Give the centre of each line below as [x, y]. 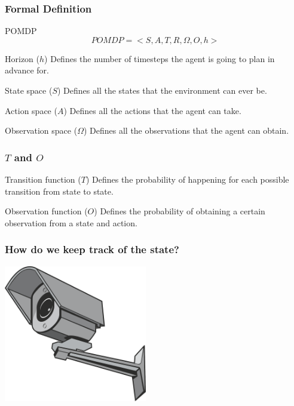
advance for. [27, 70]
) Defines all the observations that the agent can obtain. [186, 130]
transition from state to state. [59, 191]
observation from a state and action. [71, 222]
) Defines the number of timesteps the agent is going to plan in [160, 58]
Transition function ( [43, 179]
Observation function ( [46, 211]
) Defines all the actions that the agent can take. [152, 110]
